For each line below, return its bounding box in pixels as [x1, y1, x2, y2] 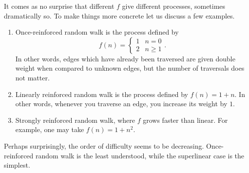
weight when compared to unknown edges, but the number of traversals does [15, 63, 245, 73]
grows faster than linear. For [143, 115, 228, 125]
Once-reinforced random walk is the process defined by [15, 27, 179, 37]
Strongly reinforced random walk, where [15, 115, 135, 125]
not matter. [15, 72, 50, 82]
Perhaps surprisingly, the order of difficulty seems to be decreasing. [4, 140, 204, 151]
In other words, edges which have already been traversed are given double [15, 53, 235, 63]
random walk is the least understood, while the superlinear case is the [36, 150, 245, 160]
